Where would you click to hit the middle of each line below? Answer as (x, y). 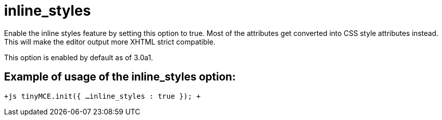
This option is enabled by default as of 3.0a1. (79, 57)
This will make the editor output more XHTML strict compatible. (110, 42)
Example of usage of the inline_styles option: (120, 77)
